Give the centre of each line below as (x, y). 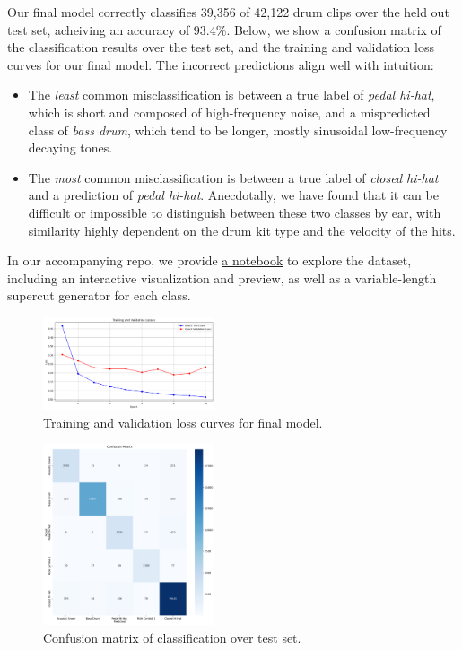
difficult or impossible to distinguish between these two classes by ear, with (235, 212)
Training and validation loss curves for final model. (183, 422)
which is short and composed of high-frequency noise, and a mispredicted (229, 112)
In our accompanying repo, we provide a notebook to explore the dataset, (209, 260)
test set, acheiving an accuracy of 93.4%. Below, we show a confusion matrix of (224, 29)
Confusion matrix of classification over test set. (172, 637)
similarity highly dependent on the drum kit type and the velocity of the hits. (242, 230)
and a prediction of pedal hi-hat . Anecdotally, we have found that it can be (233, 195)
